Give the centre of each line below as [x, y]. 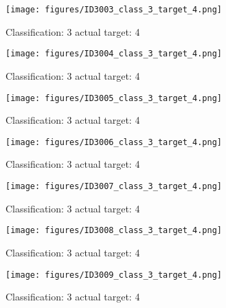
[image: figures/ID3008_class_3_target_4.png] [114, 231]
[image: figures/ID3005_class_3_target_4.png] [114, 98]
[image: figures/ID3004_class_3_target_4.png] [114, 54]
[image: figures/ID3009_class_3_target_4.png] [114, 275]
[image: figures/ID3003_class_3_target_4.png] [114, 10]
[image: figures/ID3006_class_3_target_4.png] [114, 142]
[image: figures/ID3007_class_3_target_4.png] [114, 186]
